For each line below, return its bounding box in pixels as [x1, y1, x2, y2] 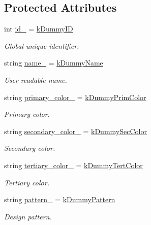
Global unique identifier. [4, 40, 79, 51]
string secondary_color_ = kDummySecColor [4, 125, 147, 136]
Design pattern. [4, 211, 52, 221]
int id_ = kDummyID [4, 23, 73, 34]
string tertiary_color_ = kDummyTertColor [4, 159, 143, 170]
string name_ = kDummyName [4, 57, 103, 68]
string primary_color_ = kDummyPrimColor [4, 91, 146, 102]
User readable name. [4, 74, 67, 85]
